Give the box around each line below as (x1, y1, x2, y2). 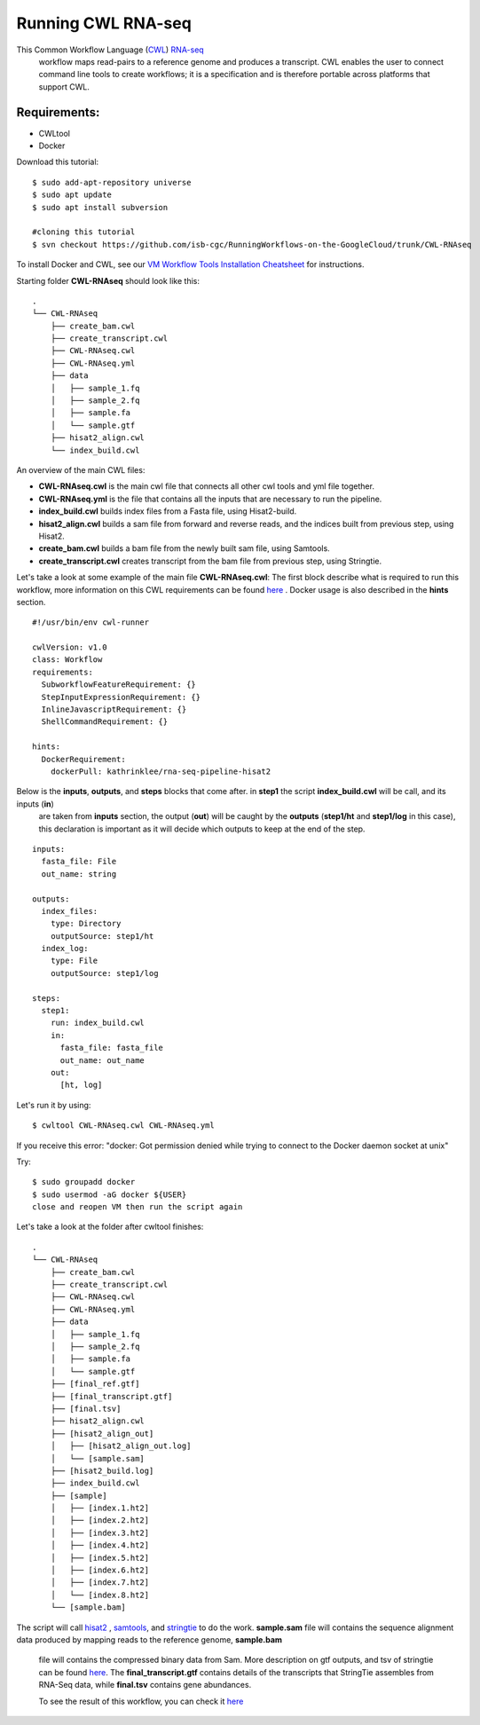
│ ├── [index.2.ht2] (50, 1516, 150, 1525)
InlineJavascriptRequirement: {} (41, 705, 187, 714)
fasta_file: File (41, 856, 117, 867)
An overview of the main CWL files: (16, 465, 146, 475)
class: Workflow (32, 655, 103, 665)
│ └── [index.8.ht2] (50, 1589, 150, 1600)
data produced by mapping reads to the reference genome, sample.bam (16, 1634, 283, 1645)
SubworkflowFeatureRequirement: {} (41, 680, 197, 689)
